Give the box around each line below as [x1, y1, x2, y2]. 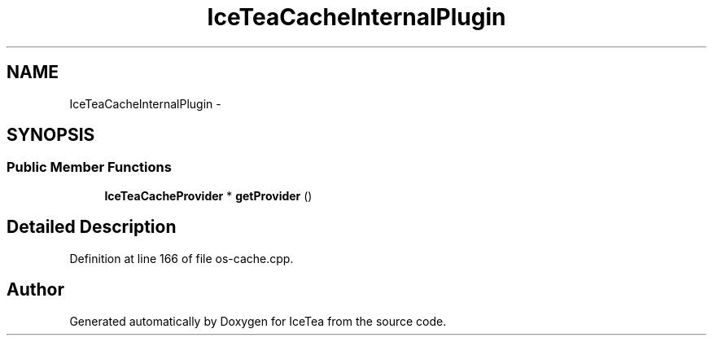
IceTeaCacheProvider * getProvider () [104, 188, 313, 203]
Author [7, 279, 64, 300]
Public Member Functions [7, 159, 172, 176]
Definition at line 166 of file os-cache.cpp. [69, 251, 294, 265]
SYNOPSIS [7, 125, 95, 146]
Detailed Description [7, 217, 177, 238]
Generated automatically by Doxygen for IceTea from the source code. [69, 313, 447, 328]
